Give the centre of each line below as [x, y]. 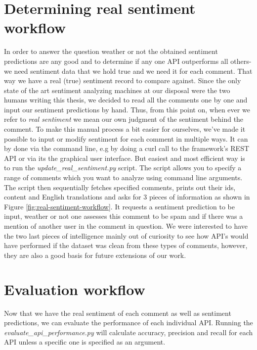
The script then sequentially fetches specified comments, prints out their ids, [120, 187]
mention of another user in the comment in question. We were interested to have [126, 226]
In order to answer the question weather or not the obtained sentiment [111, 51]
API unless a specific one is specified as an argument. [85, 342]
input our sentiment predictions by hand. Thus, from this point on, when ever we [127, 109]
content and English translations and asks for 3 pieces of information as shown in [127, 197]
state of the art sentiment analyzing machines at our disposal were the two [117, 90]
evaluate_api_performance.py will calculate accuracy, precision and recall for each [128, 332]
